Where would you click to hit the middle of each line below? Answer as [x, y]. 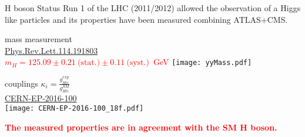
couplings [21, 83]
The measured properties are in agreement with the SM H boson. [141, 127]
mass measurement [38, 39]
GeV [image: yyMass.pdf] [202, 62]
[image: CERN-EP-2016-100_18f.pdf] [74, 109]
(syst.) [138, 63]
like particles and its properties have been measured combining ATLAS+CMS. [146, 19]
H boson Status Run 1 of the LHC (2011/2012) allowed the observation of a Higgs [153, 8]
